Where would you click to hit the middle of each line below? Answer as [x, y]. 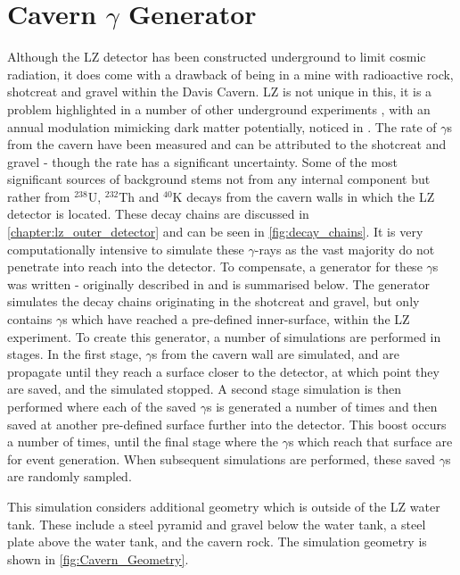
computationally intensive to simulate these [126, 249]
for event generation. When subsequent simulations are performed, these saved [222, 458]
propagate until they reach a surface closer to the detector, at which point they [223, 371]
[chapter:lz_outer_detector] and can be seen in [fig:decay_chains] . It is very [215, 232]
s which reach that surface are [370, 442]
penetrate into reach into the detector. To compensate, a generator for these [215, 267]
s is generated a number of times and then [322, 406]
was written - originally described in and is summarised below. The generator [218, 283]
